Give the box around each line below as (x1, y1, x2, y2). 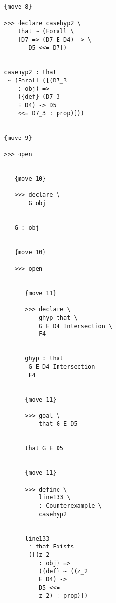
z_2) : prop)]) (39, 592, 88, 600)
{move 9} (4, 134, 32, 141)
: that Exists (28, 543, 74, 550)
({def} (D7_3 (18, 93, 60, 101)
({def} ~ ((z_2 (39, 568, 88, 575)
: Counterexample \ (39, 502, 102, 510)
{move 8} (4, 3, 32, 10)
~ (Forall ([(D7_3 (7, 77, 67, 84)
